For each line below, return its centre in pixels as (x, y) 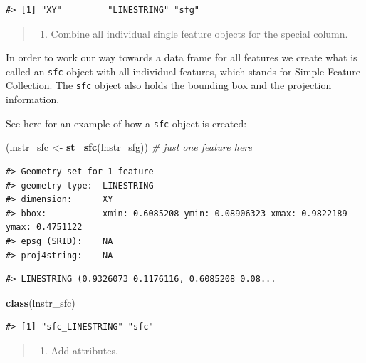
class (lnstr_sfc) (41, 302)
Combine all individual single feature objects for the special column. (199, 33)
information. (33, 99)
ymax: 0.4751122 (44, 227)
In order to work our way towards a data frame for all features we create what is (182, 57)
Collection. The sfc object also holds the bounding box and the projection (169, 85)
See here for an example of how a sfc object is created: (126, 123)
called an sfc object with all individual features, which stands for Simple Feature (183, 71)
